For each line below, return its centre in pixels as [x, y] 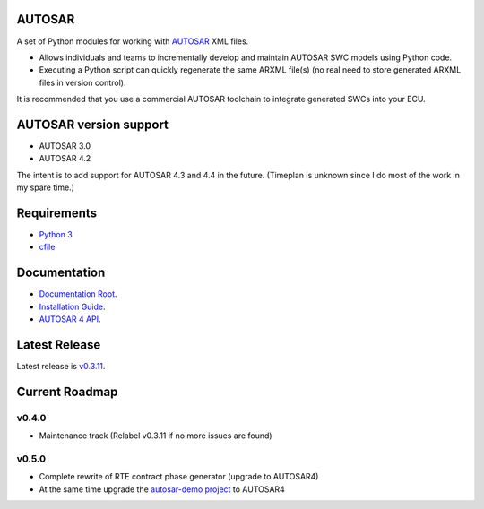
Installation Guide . [73, 306]
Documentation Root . [78, 294]
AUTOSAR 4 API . [70, 319]
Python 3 [56, 235]
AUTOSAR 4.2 [65, 159]
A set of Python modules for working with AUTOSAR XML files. [133, 41]
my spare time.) [46, 187]
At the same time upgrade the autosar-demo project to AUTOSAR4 [162, 489]
